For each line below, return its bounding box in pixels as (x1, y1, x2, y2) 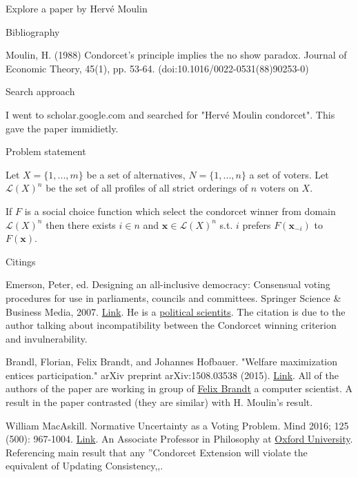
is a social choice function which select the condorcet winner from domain (24, 203, 336, 218)
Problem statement (6, 144, 86, 159)
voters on (259, 181, 299, 195)
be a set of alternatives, (86, 167, 186, 181)
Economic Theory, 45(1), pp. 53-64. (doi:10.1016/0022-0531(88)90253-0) (6, 61, 309, 75)
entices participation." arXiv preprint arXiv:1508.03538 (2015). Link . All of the (6, 367, 339, 382)
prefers (242, 217, 271, 232)
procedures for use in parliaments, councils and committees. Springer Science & (6, 290, 341, 305)
